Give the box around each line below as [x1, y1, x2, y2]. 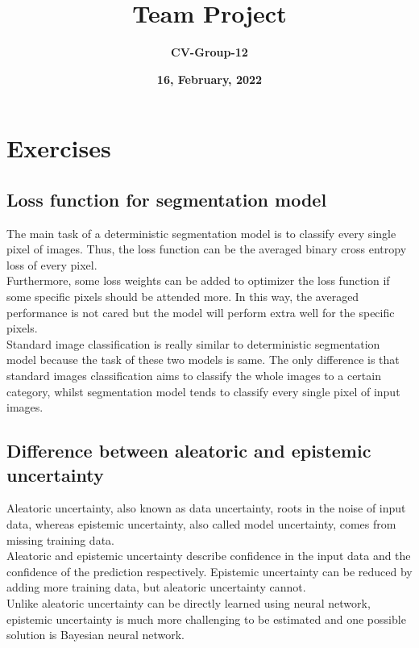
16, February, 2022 [156, 70, 263, 87]
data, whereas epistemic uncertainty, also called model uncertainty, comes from [6, 516, 396, 533]
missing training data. [6, 531, 114, 548]
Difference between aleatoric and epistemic [6, 438, 371, 463]
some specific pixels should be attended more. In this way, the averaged [6, 288, 359, 305]
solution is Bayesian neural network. [6, 626, 185, 643]
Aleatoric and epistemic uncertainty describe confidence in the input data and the [6, 547, 411, 564]
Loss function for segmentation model [6, 186, 327, 211]
